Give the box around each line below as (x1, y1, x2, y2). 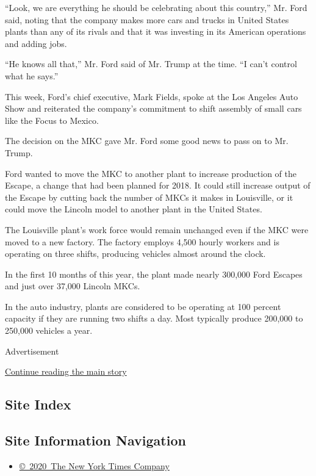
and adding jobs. (5, 37, 67, 49)
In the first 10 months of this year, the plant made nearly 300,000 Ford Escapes (5, 267, 303, 280)
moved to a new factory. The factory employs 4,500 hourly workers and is (5, 235, 279, 248)
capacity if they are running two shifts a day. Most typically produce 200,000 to (5, 312, 303, 325)
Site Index (5, 395, 71, 414)
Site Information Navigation (5, 431, 186, 450)
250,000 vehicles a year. (5, 324, 93, 337)
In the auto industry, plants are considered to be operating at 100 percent (5, 300, 281, 312)
